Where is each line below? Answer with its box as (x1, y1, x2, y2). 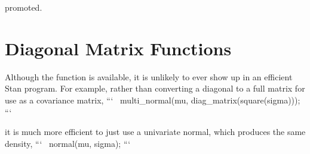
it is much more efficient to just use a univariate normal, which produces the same (5, 125, 306, 138)
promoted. (5, 1, 42, 13)
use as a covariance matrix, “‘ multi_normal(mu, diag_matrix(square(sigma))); (5, 93, 300, 106)
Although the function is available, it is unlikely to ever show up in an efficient (5, 70, 293, 83)
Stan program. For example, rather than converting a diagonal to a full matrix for (5, 82, 305, 95)
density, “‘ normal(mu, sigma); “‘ (5, 137, 131, 149)
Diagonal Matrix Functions (5, 36, 232, 60)
